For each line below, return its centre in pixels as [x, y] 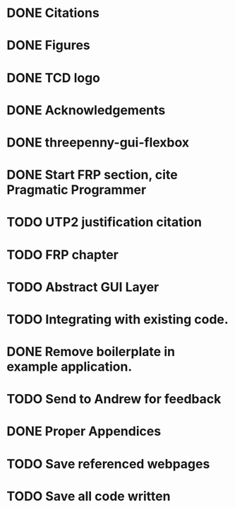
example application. [70, 367]
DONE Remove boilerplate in [91, 352]
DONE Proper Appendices [84, 431]
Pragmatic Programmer [77, 190]
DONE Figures [49, 46]
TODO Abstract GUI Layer [83, 287]
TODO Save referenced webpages [108, 464]
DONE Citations [53, 13]
